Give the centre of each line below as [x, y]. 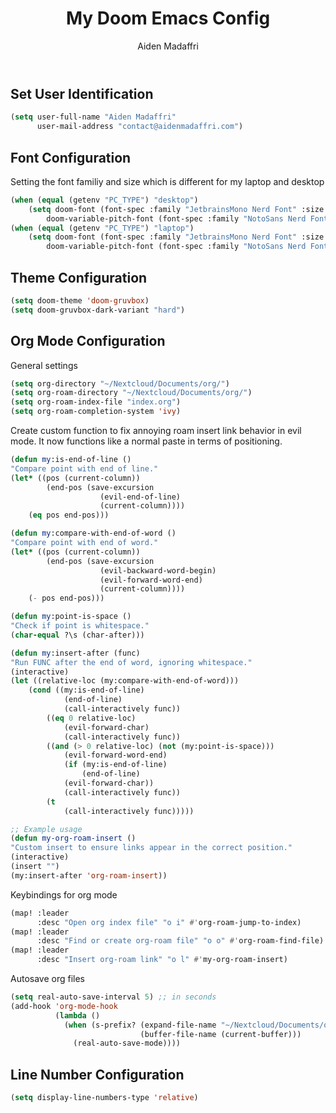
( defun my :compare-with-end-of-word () [93, 533]
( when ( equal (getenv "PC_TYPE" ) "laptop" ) [102, 228]
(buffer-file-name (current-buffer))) [220, 1034]
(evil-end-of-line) [140, 497]
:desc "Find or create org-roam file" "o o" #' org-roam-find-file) [180, 941]
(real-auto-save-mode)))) [127, 1043]
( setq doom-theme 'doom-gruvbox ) [80, 300]
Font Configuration [71, 157]
